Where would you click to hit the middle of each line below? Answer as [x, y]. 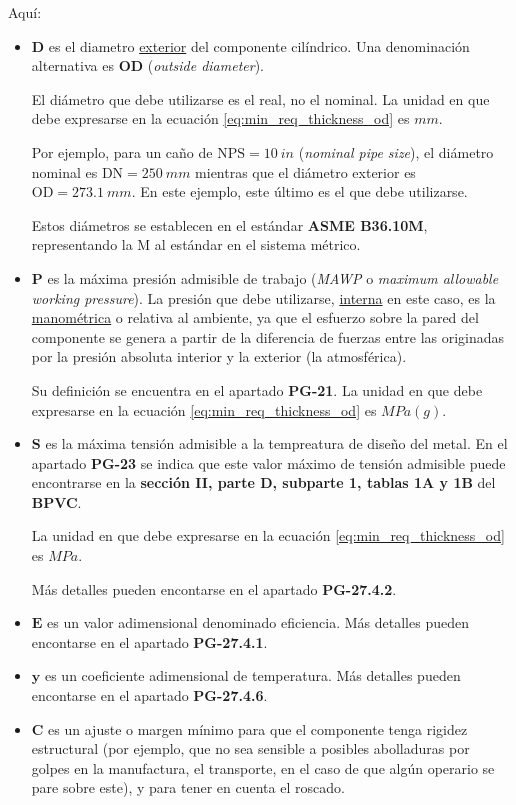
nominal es [64, 171]
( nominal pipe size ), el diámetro [396, 151]
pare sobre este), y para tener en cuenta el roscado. [188, 787]
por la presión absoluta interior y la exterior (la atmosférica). [219, 356]
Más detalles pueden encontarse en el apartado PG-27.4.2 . [214, 588]
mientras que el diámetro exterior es [305, 171]
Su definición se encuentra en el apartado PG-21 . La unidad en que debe [257, 389]
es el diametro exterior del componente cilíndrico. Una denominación [259, 45]
